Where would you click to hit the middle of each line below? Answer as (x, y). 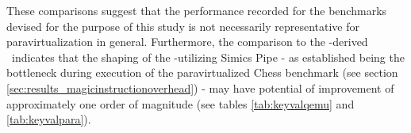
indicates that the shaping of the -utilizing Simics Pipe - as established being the (208, 57)
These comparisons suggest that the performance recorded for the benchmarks (197, 10)
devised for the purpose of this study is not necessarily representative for (183, 26)
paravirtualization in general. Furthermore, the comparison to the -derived (187, 42)
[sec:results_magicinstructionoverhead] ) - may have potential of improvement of (200, 87)
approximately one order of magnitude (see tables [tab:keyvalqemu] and (181, 103)
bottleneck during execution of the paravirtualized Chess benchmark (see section (202, 72)
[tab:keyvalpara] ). (49, 119)
